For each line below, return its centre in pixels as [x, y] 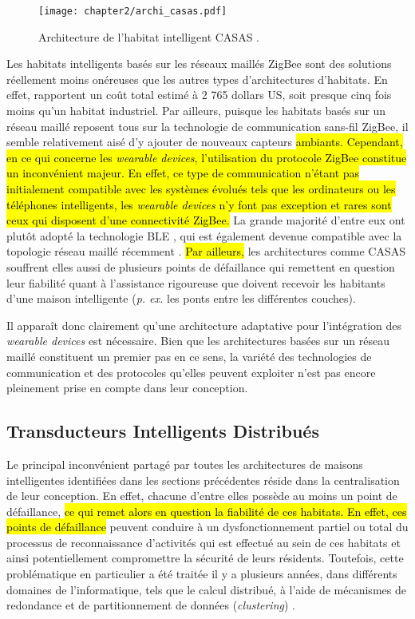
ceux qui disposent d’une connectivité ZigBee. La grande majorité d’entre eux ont [206, 220]
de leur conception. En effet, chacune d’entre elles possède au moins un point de [202, 496]
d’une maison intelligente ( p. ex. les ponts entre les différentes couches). [181, 298]
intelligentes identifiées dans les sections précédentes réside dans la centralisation [203, 480]
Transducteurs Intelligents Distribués [163, 431]
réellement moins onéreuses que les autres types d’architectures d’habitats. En [197, 79]
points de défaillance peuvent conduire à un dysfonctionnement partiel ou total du [207, 527]
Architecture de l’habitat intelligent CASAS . [149, 36]
